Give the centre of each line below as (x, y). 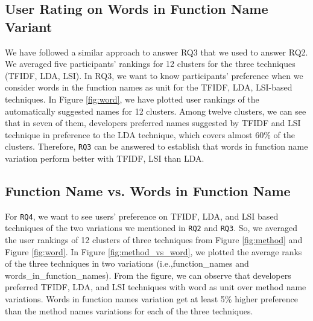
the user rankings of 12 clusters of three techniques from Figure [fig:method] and (154, 240)
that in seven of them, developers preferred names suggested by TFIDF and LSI (153, 123)
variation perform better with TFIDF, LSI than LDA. (105, 158)
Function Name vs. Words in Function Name (148, 190)
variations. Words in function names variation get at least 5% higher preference (151, 299)
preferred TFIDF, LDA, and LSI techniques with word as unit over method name (156, 287)
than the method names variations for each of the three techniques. (129, 310)
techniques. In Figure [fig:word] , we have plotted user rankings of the (132, 99)
